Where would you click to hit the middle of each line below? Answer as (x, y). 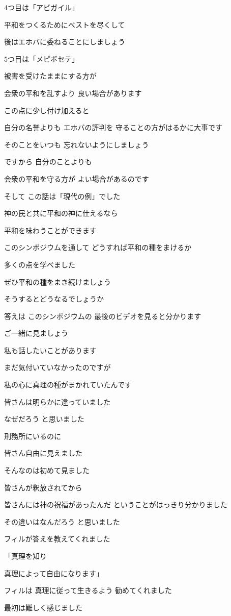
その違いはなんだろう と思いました (62, 521)
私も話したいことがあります (50, 350)
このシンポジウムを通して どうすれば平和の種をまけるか (98, 247)
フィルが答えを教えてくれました (57, 539)
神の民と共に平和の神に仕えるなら (61, 213)
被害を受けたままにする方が (50, 76)
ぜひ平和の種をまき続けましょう (57, 281)
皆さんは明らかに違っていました (57, 401)
